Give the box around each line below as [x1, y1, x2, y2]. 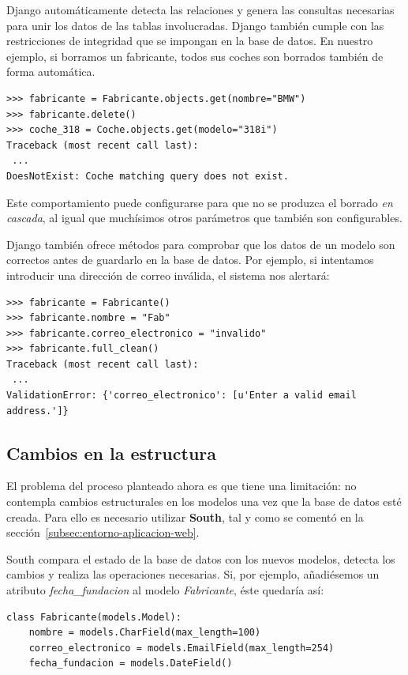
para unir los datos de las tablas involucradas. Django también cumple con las [6, 17, 384, 33]
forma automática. [6, 63, 95, 80]
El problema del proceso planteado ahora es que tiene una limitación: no [6, 477, 357, 494]
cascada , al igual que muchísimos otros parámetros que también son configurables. [6, 209, 402, 226]
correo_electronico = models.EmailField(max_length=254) [28, 642, 335, 654]
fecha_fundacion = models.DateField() [28, 658, 233, 669]
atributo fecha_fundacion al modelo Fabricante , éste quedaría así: [6, 582, 324, 598]
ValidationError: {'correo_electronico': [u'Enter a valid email [6, 390, 357, 402]
